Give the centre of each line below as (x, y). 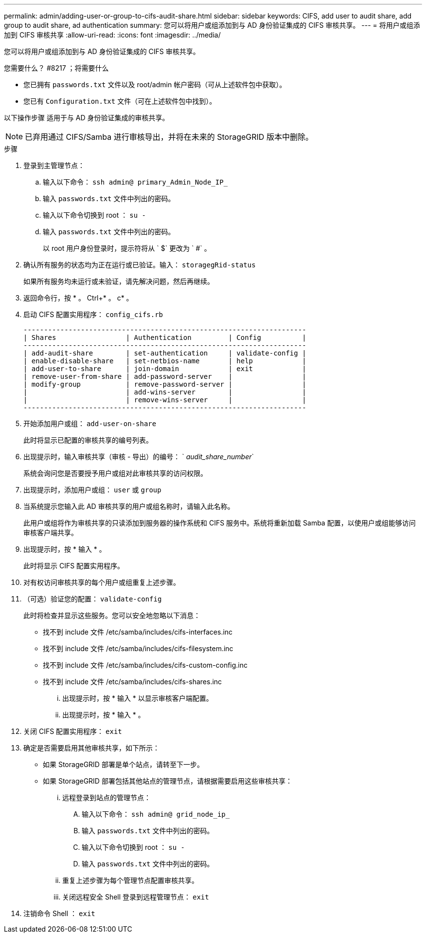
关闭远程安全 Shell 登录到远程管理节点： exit (136, 897)
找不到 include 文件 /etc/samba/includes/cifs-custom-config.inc (145, 665)
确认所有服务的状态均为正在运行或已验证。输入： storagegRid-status (140, 265)
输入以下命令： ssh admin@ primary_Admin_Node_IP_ (135, 182)
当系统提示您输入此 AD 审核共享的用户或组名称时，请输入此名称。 (129, 506)
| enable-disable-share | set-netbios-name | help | (165, 361)
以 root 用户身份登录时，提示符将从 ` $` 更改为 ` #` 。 (127, 248)
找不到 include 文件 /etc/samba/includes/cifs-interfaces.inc (138, 632)
